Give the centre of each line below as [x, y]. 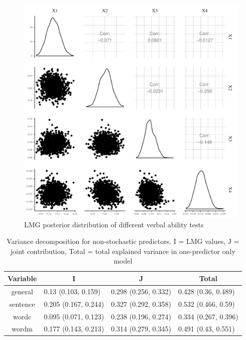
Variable [22, 278]
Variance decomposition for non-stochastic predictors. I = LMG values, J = [123, 241]
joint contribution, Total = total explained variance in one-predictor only [123, 251]
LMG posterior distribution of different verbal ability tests [114, 224]
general [22, 291]
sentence [22, 304]
